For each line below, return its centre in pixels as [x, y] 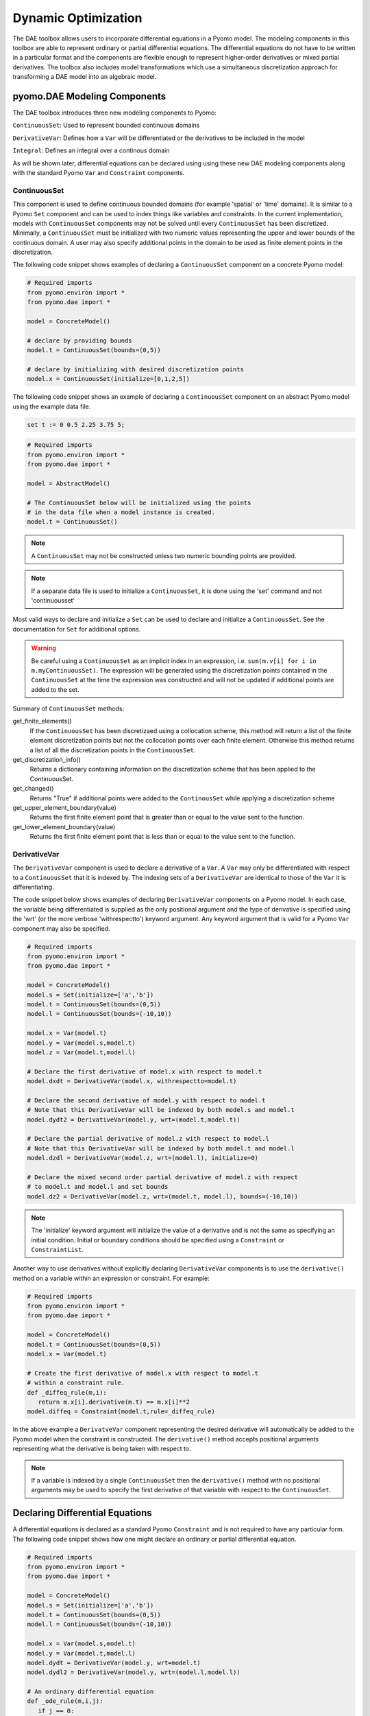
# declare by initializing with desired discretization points [136, 369]
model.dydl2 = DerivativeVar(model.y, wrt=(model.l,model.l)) [134, 1672]
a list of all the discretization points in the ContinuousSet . [113, 750]
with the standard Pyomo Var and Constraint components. [99, 172]
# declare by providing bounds [80, 340]
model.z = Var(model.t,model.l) [82, 1052]
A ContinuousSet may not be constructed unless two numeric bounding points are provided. [164, 555]
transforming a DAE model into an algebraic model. [85, 77]
